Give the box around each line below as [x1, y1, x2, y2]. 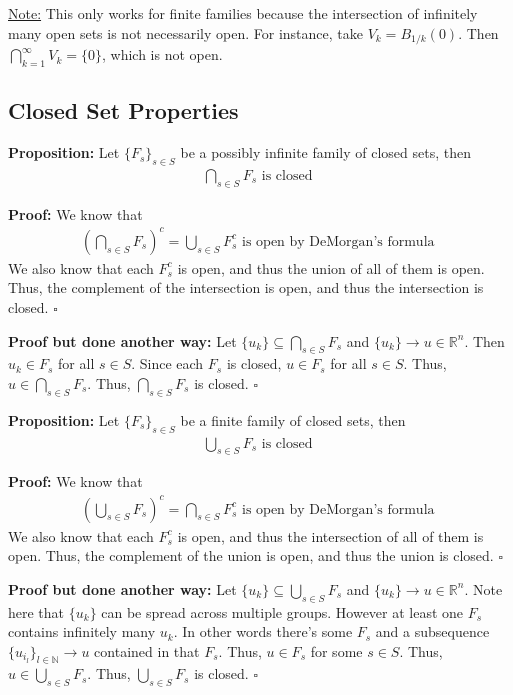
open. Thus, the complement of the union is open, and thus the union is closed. [8, 545, 494, 566]
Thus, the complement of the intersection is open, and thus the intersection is [8, 277, 484, 298]
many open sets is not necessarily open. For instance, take [8, 22, 363, 43]
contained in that [94, 640, 200, 661]
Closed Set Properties [8, 95, 239, 126]
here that [8, 601, 65, 622]
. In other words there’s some [173, 621, 353, 642]
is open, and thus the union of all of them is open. [177, 257, 485, 278]
